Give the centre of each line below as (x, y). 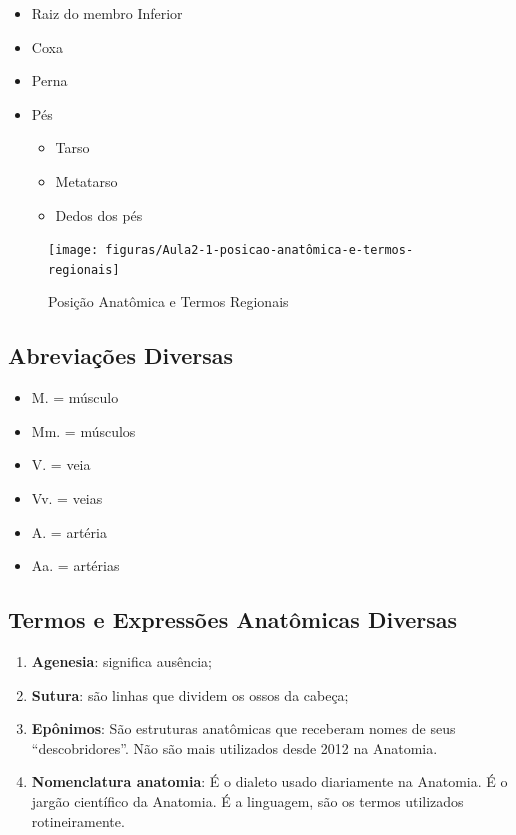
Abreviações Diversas (121, 355)
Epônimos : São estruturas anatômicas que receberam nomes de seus (243, 728)
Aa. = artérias (75, 565)
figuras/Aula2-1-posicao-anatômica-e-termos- (259, 250)
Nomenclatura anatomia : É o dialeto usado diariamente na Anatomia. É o (269, 781)
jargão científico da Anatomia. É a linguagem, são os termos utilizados (247, 801)
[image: (73, 250)
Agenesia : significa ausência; (121, 661)
